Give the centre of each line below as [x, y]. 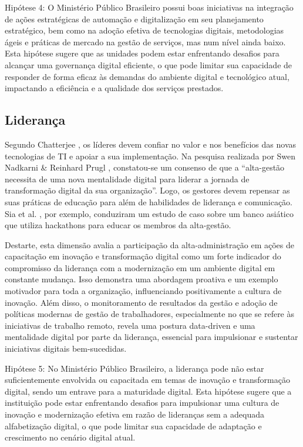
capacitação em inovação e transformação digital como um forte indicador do [143, 256]
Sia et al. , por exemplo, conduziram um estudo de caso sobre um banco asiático [149, 213]
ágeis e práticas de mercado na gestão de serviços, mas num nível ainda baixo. [145, 41]
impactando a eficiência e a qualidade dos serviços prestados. [114, 88]
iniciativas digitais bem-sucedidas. [66, 348]
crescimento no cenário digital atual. [70, 437]
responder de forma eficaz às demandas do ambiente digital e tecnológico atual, [147, 76]
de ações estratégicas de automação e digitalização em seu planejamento [134, 19]
